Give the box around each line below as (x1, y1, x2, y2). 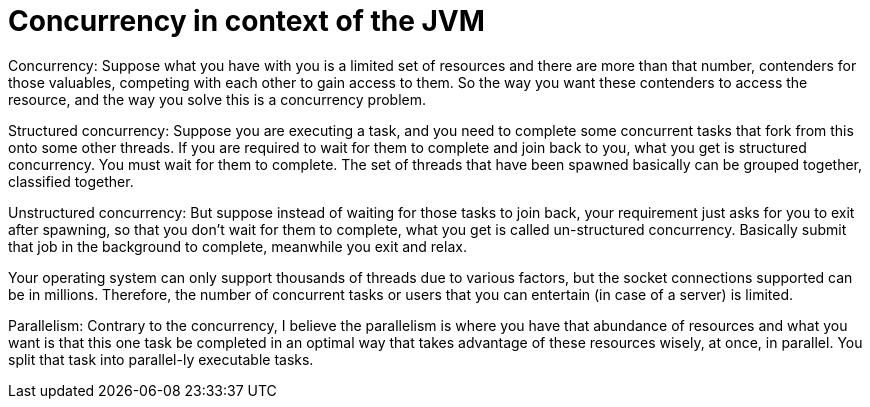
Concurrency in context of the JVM (8, 4, 485, 38)
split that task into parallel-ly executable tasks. (8, 350, 314, 368)
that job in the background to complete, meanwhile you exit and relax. (8, 237, 467, 255)
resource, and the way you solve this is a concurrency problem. (8, 90, 427, 108)
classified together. (8, 172, 134, 190)
